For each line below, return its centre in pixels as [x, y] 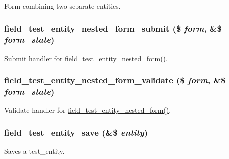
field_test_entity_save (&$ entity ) [76, 132]
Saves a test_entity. [35, 151]
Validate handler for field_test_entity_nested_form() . [88, 110]
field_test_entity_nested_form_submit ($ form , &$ [113, 28]
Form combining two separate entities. [63, 6]
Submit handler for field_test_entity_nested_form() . [86, 58]
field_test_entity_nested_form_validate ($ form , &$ [115, 80]
